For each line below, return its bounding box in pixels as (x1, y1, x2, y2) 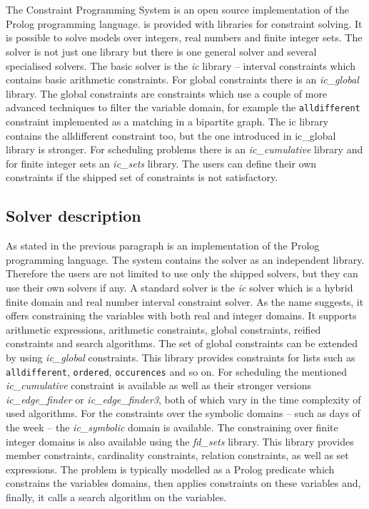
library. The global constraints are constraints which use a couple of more (6, 86, 328, 101)
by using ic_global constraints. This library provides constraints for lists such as (6, 349, 355, 364)
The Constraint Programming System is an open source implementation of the (6, 2, 349, 17)
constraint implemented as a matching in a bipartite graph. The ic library (6, 114, 329, 128)
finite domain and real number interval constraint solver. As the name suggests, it (6, 294, 364, 309)
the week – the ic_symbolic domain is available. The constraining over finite (6, 419, 338, 434)
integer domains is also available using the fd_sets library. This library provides (6, 433, 354, 448)
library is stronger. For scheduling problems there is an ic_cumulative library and (6, 142, 363, 157)
